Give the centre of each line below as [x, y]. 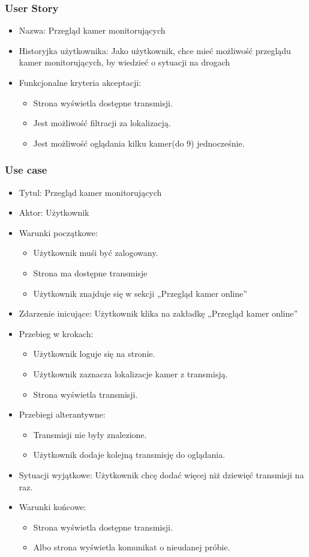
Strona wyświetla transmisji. [85, 394]
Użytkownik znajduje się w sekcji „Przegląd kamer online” [140, 293]
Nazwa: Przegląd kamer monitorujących [92, 30]
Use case [26, 170]
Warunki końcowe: [52, 507]
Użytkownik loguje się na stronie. [94, 354]
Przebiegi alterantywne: [62, 414]
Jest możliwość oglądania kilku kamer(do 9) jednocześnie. [139, 143]
